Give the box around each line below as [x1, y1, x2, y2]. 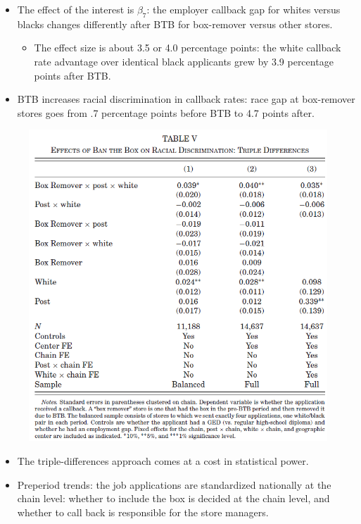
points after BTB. [34, 68, 111, 82]
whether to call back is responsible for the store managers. [17, 504, 269, 519]
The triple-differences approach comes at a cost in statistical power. [17, 453, 309, 468]
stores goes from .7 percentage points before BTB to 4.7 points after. [17, 105, 315, 120]
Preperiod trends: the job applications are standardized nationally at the [17, 477, 331, 492]
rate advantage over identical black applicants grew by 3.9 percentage [34, 54, 334, 68]
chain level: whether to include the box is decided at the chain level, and [17, 491, 330, 506]
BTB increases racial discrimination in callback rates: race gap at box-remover [17, 92, 355, 106]
